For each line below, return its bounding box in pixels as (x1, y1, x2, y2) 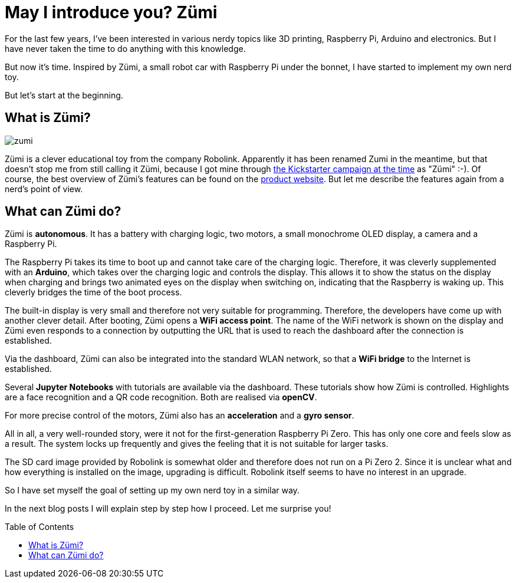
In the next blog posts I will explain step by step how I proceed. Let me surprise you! (5, 503, 331, 514)
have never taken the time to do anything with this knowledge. (5, 43, 246, 54)
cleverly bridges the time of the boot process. (5, 287, 182, 298)
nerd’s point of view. (5, 183, 83, 194)
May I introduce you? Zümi (5, 2, 218, 22)
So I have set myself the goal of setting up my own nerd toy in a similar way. (5, 485, 300, 496)
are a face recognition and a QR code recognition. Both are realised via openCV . (5, 392, 317, 403)
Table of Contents (5, 522, 74, 532)
